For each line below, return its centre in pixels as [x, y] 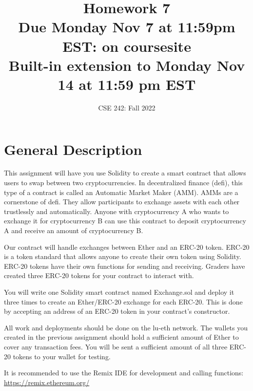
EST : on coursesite [127, 46]
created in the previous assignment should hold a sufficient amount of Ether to [121, 337]
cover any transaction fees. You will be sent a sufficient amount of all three [116, 346]
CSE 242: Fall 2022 [127, 107]
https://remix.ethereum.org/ [47, 382]
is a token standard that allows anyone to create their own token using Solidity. [123, 256]
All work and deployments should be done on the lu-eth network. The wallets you [126, 327]
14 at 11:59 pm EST [127, 84]
